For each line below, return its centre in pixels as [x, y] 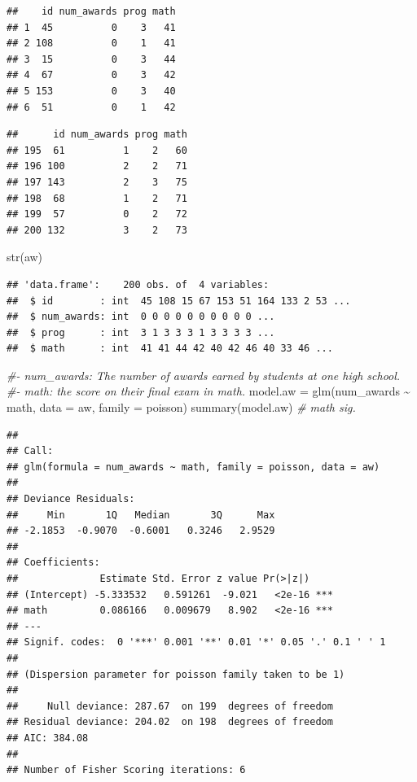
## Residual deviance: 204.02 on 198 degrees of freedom [170, 722]
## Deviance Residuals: [71, 499]
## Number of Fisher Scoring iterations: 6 [126, 770]
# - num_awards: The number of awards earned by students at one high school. [204, 375]
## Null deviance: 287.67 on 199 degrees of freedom [170, 706]
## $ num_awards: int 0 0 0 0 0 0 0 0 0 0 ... [141, 317]
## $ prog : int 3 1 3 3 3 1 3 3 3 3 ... [141, 332]
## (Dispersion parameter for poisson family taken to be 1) [176, 674]
